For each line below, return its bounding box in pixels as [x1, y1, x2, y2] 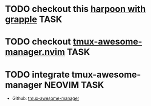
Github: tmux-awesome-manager [12, 95, 80, 101]
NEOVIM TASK [43, 79, 104, 90]
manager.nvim [5, 46, 65, 58]
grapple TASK [5, 14, 63, 25]
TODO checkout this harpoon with [5, 3, 146, 15]
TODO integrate [5, 69, 70, 80]
